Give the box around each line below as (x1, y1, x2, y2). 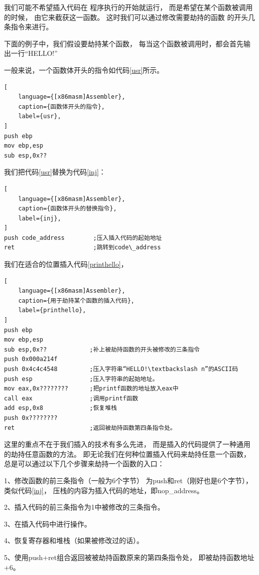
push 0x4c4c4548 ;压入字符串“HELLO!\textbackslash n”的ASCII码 (4, 366, 238, 373)
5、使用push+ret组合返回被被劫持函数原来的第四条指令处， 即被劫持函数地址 (4, 552, 255, 562)
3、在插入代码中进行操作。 (4, 518, 91, 529)
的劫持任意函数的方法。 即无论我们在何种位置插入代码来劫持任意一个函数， (4, 448, 251, 459)
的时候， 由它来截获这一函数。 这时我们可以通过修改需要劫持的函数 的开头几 (4, 11, 255, 22)
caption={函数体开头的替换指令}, (18, 205, 117, 212)
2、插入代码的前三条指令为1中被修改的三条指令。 (4, 502, 164, 512)
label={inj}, (18, 214, 61, 222)
